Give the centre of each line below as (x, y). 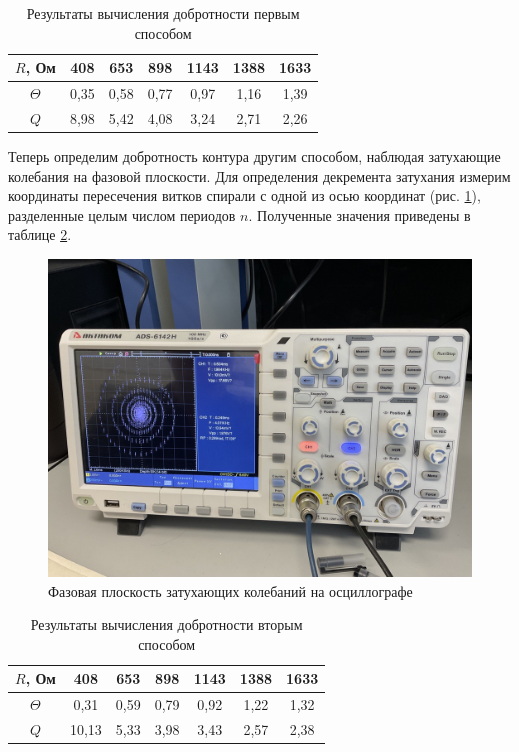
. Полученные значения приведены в (359, 214)
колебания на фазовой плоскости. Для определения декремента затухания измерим (259, 175)
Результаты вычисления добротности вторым (166, 624)
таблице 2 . (40, 234)
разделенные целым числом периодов (122, 214)
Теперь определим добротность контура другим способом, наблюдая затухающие (254, 155)
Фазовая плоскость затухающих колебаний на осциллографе (230, 590)
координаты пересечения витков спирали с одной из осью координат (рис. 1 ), (244, 195)
